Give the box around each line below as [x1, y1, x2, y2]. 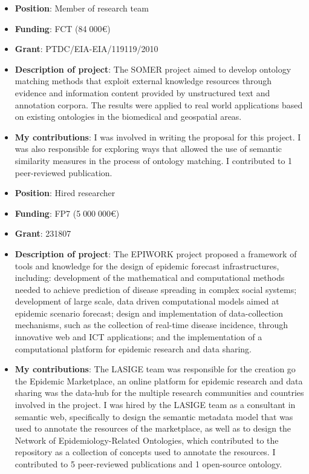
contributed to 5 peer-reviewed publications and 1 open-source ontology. [15, 458, 282, 470]
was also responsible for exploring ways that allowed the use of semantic [15, 142, 282, 155]
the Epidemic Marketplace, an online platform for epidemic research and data [15, 374, 303, 387]
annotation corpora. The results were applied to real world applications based [15, 98, 303, 111]
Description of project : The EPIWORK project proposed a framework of [15, 247, 297, 260]
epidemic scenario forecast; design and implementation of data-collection [15, 306, 284, 319]
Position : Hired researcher [15, 186, 115, 199]
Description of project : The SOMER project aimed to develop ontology [15, 62, 291, 75]
